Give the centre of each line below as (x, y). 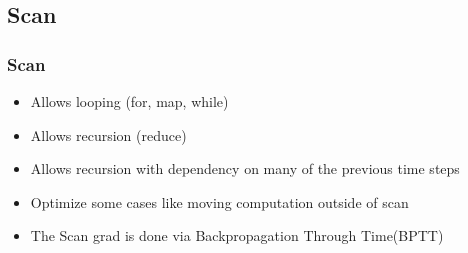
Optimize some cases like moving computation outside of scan (219, 201)
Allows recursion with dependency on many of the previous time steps (245, 168)
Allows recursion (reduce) (108, 134)
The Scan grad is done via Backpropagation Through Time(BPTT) (237, 235)
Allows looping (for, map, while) (129, 101)
